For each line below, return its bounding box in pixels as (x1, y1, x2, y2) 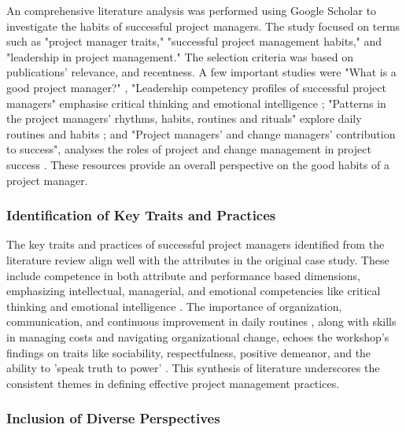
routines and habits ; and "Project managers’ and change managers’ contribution (6, 125, 396, 142)
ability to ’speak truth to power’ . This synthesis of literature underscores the (6, 360, 380, 376)
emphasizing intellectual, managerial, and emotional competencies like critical (6, 282, 381, 299)
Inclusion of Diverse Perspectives (6, 408, 220, 428)
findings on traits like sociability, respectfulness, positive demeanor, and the (6, 344, 371, 360)
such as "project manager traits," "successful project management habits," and (6, 33, 382, 50)
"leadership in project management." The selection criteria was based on (6, 48, 354, 65)
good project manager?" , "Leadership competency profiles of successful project (6, 79, 386, 95)
